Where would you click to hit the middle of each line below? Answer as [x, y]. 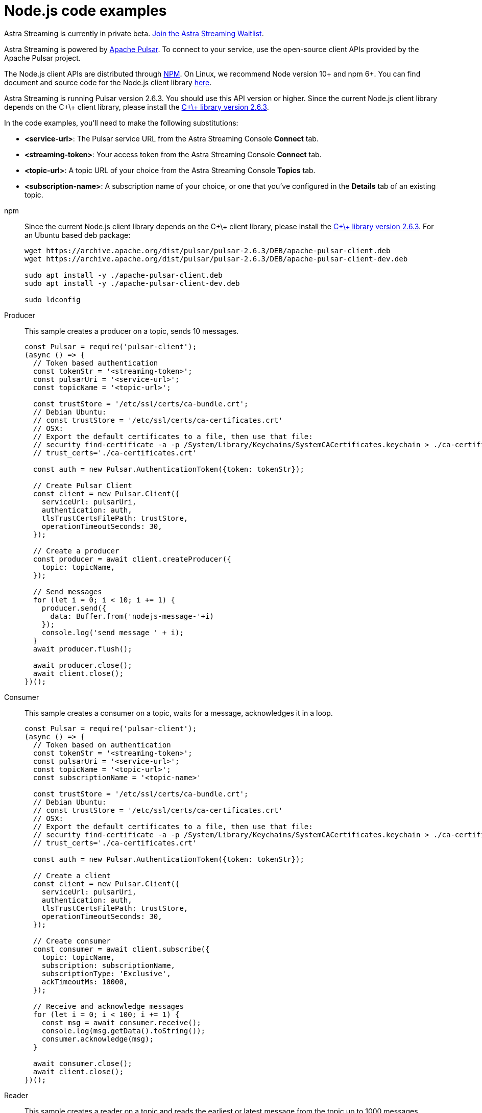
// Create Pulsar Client [82, 485]
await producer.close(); [82, 665]
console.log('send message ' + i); [113, 632]
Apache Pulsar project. [42, 58]
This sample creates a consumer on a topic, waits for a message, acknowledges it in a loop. [179, 713]
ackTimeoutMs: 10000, [85, 982]
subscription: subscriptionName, [109, 965]
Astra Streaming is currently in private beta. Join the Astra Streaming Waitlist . [134, 33]
